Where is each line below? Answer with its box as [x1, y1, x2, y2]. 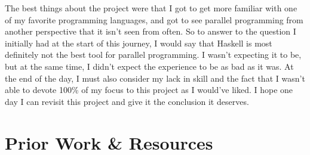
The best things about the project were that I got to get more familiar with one [5, 2, 297, 14]
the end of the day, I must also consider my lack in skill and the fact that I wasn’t [5, 72, 305, 84]
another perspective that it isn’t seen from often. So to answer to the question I [5, 25, 296, 38]
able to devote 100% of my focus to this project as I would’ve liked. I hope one [5, 83, 293, 96]
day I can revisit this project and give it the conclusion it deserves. [5, 95, 249, 107]
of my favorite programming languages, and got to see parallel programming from [5, 13, 303, 26]
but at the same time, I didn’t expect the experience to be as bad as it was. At [5, 60, 294, 72]
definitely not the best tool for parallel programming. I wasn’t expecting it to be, [5, 48, 302, 61]
